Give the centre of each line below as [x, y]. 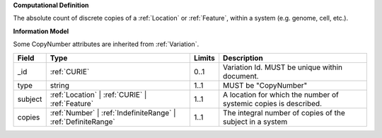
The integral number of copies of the [284, 113]
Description [243, 58]
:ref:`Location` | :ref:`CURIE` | [98, 94]
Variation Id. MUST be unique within [283, 67]
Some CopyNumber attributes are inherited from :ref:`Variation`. [106, 44]
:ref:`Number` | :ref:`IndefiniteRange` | [113, 113]
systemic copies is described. [272, 103]
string [60, 85]
